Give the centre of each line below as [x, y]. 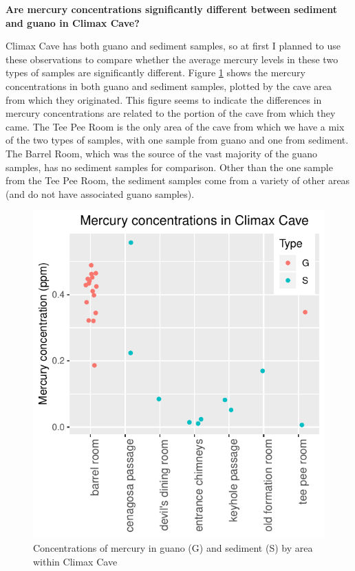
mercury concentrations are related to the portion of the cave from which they [171, 113]
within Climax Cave [75, 561]
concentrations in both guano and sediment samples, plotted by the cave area [169, 86]
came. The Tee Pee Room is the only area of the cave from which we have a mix [175, 126]
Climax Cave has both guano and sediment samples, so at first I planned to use [173, 46]
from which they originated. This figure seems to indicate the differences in [164, 99]
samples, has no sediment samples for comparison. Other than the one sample [169, 167]
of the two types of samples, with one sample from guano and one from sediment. [177, 140]
